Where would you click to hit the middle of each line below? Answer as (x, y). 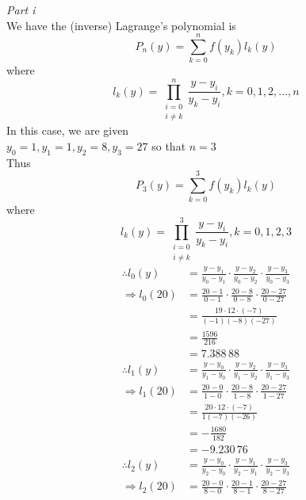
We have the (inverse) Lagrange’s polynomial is (121, 25)
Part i (21, 10)
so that (169, 146)
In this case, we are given (68, 130)
